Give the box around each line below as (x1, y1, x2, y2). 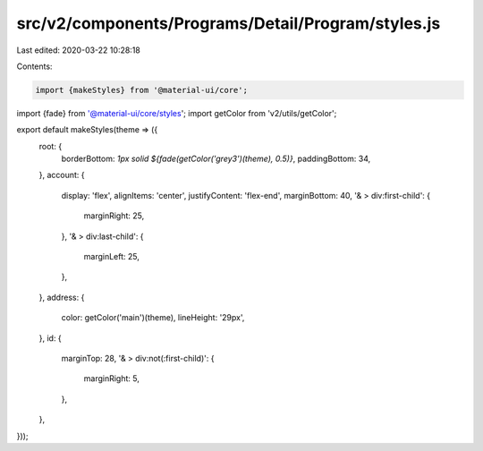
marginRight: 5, (83, 373, 140, 384)
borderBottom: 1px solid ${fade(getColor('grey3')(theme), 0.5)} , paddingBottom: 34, (61, 153, 371, 165)
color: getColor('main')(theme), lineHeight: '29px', (61, 312, 245, 323)
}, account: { (38, 170, 85, 181)
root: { (38, 140, 63, 151)
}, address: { (38, 292, 85, 302)
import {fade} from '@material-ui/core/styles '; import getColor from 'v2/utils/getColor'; (16, 107, 337, 118)
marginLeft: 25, (83, 251, 140, 262)
